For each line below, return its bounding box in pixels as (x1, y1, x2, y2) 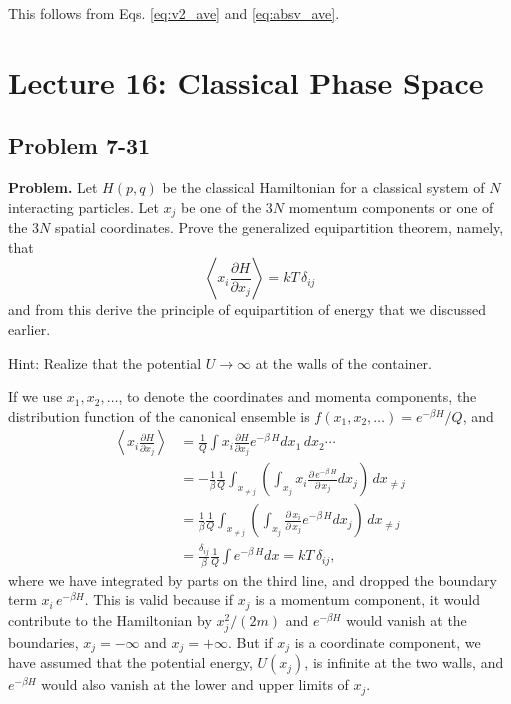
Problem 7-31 (8, 130, 151, 161)
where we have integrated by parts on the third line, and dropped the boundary (8, 569, 497, 590)
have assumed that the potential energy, (8, 652, 253, 673)
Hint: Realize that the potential (8, 352, 202, 373)
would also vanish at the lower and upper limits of (41, 674, 349, 695)
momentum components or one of (288, 196, 494, 217)
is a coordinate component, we (294, 631, 481, 652)
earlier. (8, 319, 51, 339)
